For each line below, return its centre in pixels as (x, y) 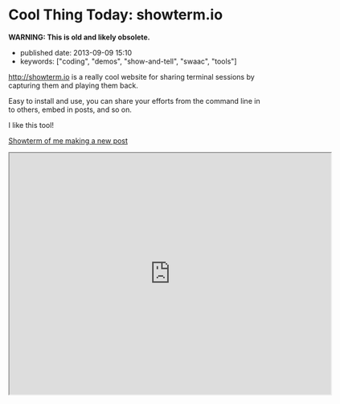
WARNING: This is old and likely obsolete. (79, 37)
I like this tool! (31, 125)
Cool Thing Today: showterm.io (116, 15)
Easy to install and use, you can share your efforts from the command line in (134, 101)
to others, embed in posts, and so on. (70, 109)
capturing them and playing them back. (74, 85)
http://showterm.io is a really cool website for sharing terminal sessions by (131, 76)
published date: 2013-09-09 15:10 (76, 52)
